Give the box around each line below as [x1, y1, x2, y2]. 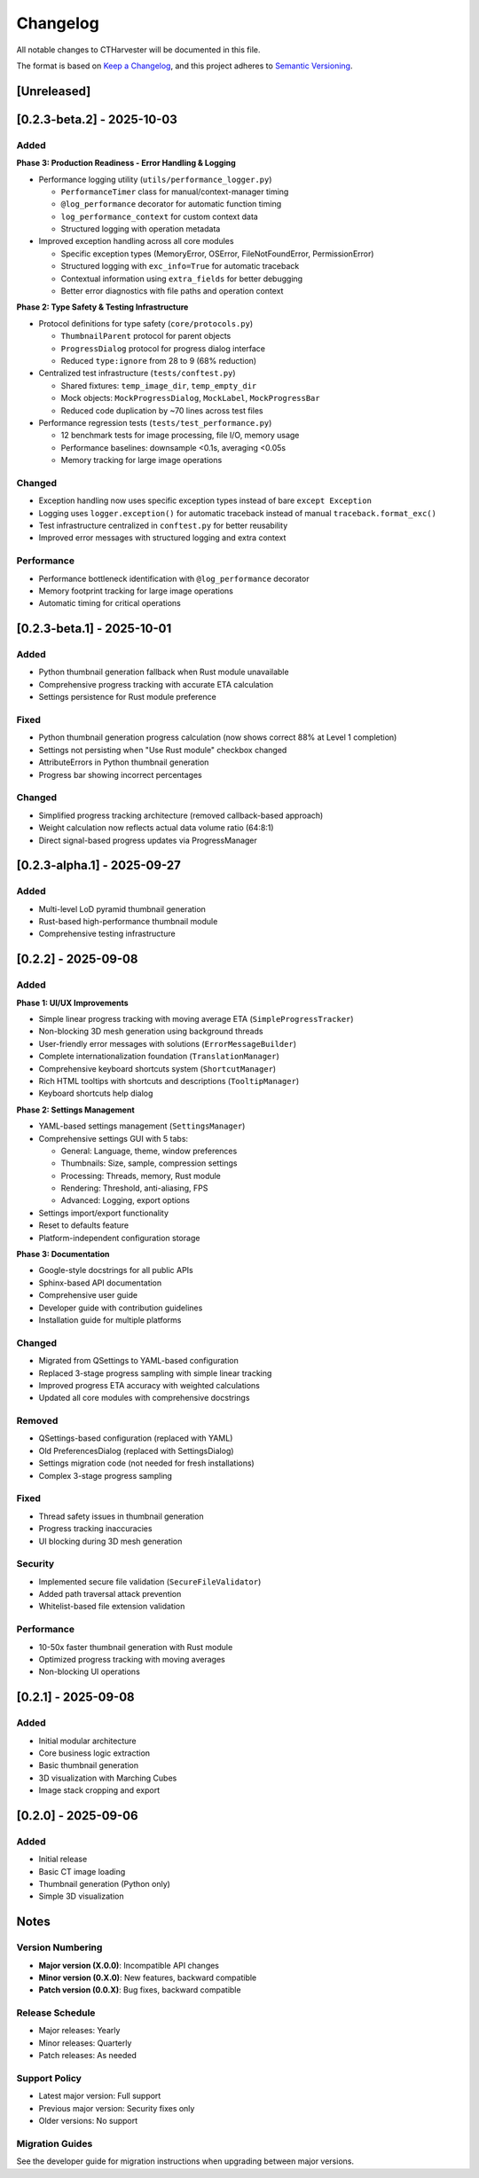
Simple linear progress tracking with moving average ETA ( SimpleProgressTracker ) [38, 1013, 354, 1024]
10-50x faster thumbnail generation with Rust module [38, 1641, 233, 1652]
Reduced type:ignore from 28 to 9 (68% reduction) [60, 355, 257, 366]
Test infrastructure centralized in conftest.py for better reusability [38, 520, 288, 531]
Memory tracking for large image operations [60, 455, 223, 466]
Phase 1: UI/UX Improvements [16, 997, 129, 1008]
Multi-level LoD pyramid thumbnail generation [38, 903, 206, 914]
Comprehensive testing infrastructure [38, 928, 177, 940]
